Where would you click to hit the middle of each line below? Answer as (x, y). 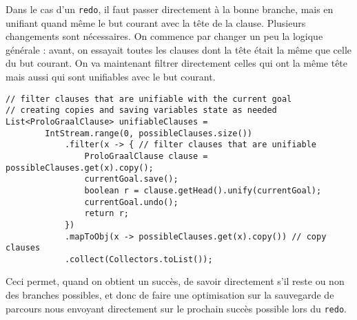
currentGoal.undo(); (131, 202)
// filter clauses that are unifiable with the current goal (149, 99)
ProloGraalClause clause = (146, 156)
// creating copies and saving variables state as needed (141, 110)
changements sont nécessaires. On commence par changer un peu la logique (164, 36)
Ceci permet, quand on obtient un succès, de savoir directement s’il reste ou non (175, 281)
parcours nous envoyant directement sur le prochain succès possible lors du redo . (176, 308)
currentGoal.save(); (131, 179)
